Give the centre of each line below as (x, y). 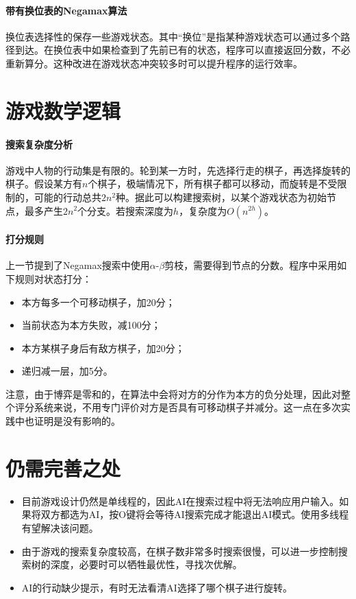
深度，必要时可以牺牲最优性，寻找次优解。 (146, 564)
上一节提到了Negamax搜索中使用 (78, 265)
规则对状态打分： (53, 278)
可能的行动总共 (67, 197)
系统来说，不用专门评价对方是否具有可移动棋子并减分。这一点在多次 (187, 407)
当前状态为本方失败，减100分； (91, 325)
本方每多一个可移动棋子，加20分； (98, 302)
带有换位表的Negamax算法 (66, 10)
